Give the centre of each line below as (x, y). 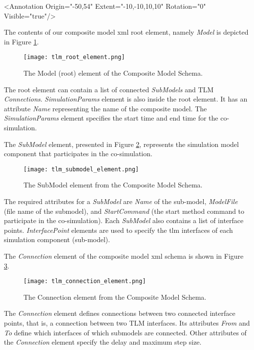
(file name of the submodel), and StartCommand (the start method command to (124, 211)
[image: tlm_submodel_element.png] (81, 169)
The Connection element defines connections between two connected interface (120, 313)
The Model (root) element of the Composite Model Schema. (113, 73)
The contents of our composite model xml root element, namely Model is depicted (126, 32)
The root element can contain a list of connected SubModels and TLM (109, 89)
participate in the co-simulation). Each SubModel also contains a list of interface (124, 220)
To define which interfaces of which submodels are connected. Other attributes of (125, 332)
